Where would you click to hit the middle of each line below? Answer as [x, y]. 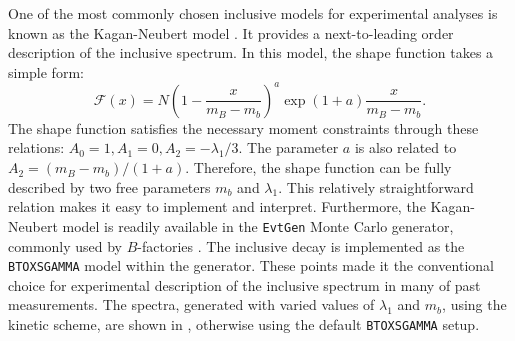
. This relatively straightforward [376, 186]
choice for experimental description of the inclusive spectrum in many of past [244, 284]
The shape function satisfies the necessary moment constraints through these [243, 127]
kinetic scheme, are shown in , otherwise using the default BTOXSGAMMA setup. [244, 323]
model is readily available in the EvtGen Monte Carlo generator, [258, 225]
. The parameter [288, 147]
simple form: [46, 71]
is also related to [405, 147]
